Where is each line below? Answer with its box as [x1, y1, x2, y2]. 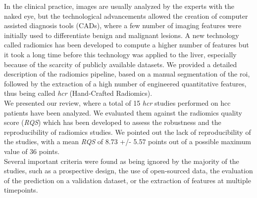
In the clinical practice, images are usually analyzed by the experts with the [4, 1, 235, 11]
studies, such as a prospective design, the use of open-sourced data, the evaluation [4, 165, 253, 176]
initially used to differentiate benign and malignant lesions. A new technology [4, 30, 239, 40]
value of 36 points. [4, 146, 60, 156]
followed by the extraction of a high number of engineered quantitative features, [4, 78, 247, 88]
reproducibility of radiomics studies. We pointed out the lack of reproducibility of [4, 126, 251, 137]
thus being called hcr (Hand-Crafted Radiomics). [4, 88, 153, 98]
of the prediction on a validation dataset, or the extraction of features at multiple [4, 175, 251, 185]
